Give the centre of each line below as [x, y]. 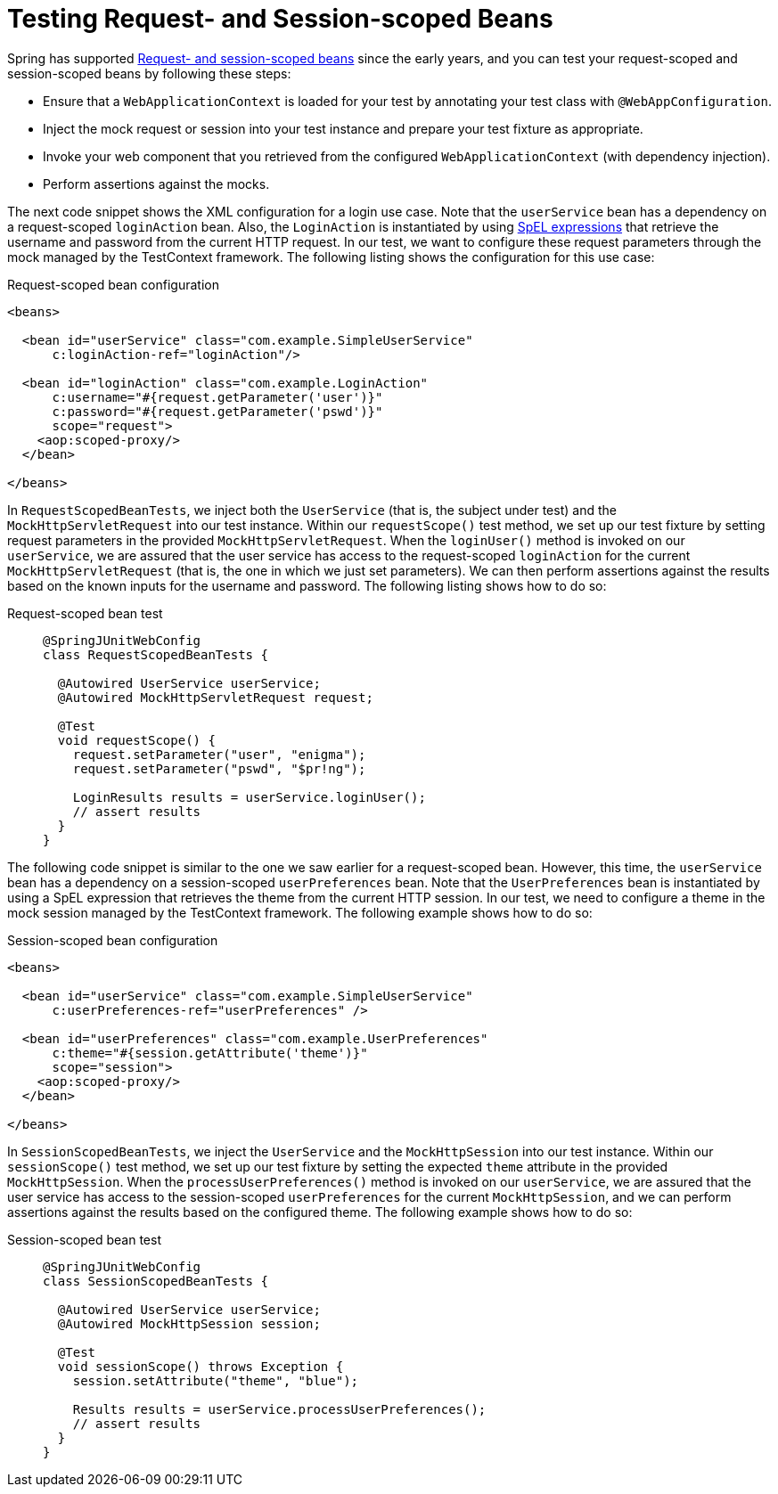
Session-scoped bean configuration [113, 940]
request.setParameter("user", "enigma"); [219, 754]
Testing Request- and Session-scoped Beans [280, 19]
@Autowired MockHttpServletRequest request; [215, 697]
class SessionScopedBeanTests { [156, 1281]
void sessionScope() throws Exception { [201, 1366]
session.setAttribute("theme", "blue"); [216, 1380]
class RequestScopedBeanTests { [156, 654]
